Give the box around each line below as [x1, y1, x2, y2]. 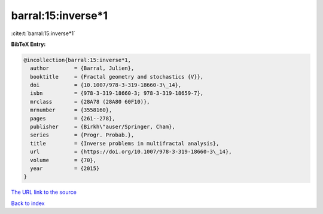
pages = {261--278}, [30, 115, 116, 122]
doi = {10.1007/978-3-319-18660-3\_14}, [30, 82, 182, 89]
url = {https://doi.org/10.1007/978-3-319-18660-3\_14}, [30, 148, 232, 155]
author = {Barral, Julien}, [30, 65, 135, 72]
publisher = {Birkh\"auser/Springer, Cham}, [30, 123, 176, 131]
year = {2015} [30, 165, 100, 172]
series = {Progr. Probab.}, [30, 132, 135, 138]
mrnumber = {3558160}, [30, 107, 112, 113]
